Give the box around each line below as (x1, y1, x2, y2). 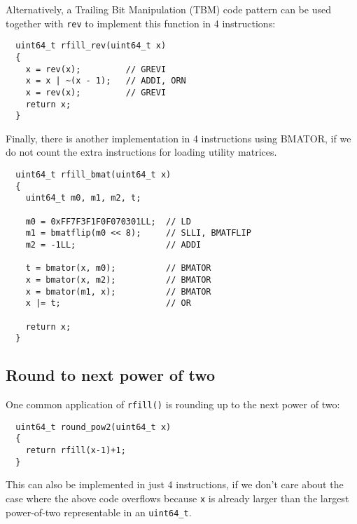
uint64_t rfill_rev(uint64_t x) (15, 41, 167, 51)
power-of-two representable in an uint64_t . (6, 504, 192, 519)
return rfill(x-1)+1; (25, 445, 126, 456)
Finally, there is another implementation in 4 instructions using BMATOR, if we (6, 130, 351, 145)
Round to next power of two (6, 364, 216, 386)
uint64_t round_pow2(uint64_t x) (15, 422, 171, 432)
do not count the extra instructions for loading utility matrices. (6, 145, 277, 159)
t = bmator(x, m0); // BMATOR (25, 263, 211, 274)
